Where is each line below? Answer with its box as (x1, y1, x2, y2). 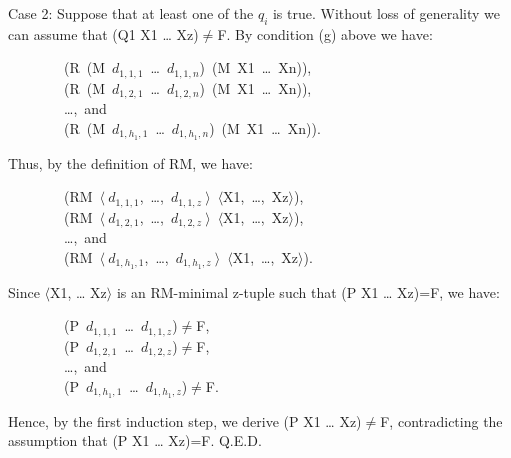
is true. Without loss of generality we (272, 3, 500, 23)
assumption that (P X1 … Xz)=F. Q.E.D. (8, 430, 262, 451)
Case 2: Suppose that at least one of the (8, 3, 254, 23)
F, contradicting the (380, 410, 503, 431)
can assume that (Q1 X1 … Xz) (8, 23, 199, 44)
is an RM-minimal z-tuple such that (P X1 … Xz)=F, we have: (116, 281, 500, 302)
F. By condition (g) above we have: (217, 23, 433, 44)
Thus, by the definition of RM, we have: (8, 152, 253, 173)
